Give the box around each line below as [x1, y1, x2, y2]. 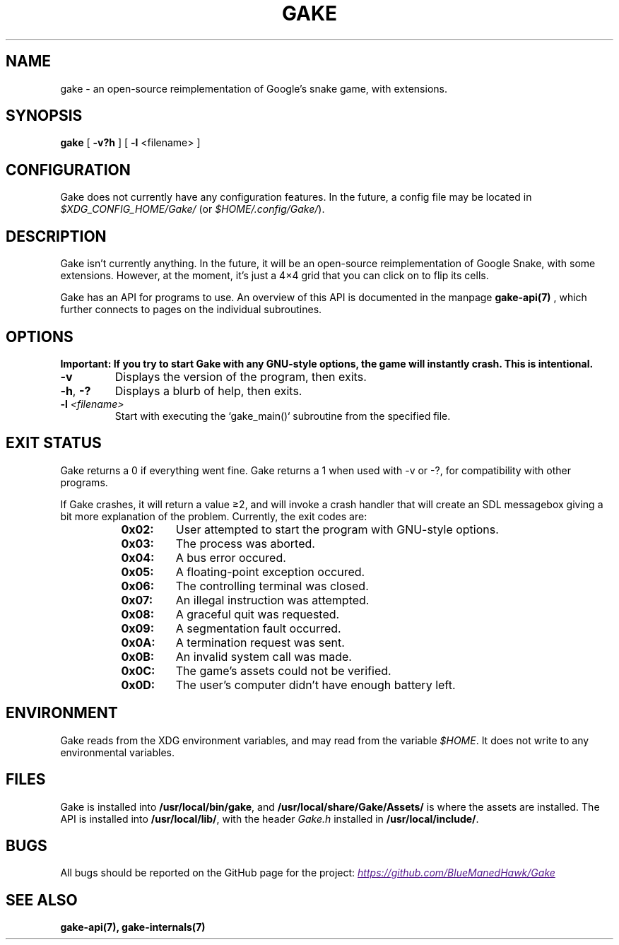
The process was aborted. [175, 536, 315, 551]
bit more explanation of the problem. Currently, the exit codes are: [60, 510, 367, 522]
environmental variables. [60, 746, 175, 758]
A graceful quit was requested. [175, 606, 340, 621]
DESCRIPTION [6, 227, 107, 245]
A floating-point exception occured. [175, 564, 365, 579]
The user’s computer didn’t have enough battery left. [175, 677, 456, 692]
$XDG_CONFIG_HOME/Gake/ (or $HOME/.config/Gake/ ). [60, 203, 325, 216]
